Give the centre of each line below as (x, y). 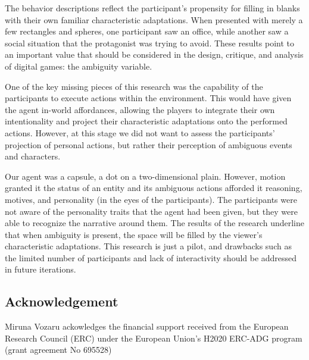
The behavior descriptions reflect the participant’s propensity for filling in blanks (152, 8)
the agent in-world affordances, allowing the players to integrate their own (140, 109)
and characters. (33, 156)
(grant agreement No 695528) (58, 350)
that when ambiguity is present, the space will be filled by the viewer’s (134, 234)
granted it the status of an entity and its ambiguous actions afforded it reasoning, (154, 188)
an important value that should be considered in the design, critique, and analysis (154, 54)
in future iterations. (40, 269)
